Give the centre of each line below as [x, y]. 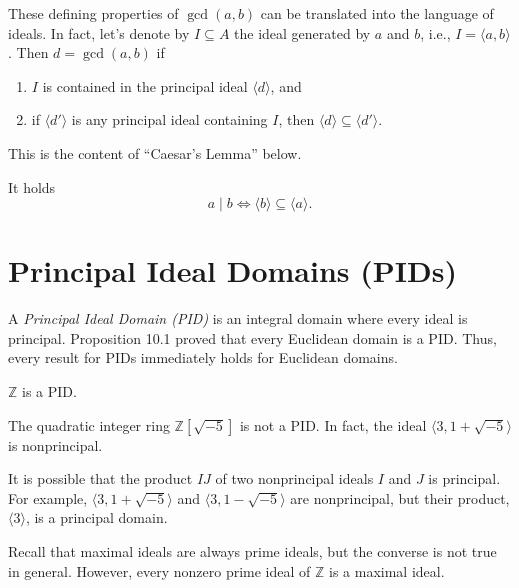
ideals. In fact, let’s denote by [99, 32]
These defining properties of [93, 13]
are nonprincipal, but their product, [400, 497]
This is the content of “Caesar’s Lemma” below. [155, 152]
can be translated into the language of [377, 13]
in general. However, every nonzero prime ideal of [159, 570]
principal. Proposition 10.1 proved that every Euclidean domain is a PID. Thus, [252, 337]
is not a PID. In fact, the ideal [333, 424]
